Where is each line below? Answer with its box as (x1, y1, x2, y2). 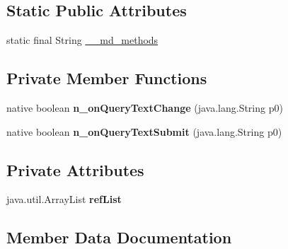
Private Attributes (6, 158, 144, 180)
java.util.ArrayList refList (6, 192, 122, 207)
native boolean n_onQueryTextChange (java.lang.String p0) (6, 100, 283, 115)
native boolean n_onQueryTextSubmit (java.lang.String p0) (6, 124, 282, 139)
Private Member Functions (6, 67, 207, 89)
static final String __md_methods (6, 33, 159, 47)
